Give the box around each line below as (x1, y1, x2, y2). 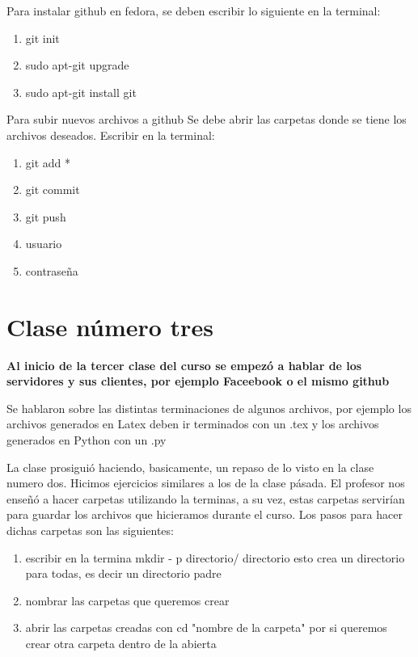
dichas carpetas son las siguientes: (6, 522, 174, 538)
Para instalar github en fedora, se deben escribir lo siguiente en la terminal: (6, 2, 381, 19)
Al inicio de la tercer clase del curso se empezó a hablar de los (6, 356, 362, 373)
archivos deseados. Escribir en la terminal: (6, 126, 215, 143)
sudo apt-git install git (25, 83, 137, 100)
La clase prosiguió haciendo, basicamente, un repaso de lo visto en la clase (6, 458, 374, 475)
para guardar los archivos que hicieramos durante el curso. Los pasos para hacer (6, 506, 403, 523)
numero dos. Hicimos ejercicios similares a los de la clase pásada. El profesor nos (6, 474, 405, 491)
